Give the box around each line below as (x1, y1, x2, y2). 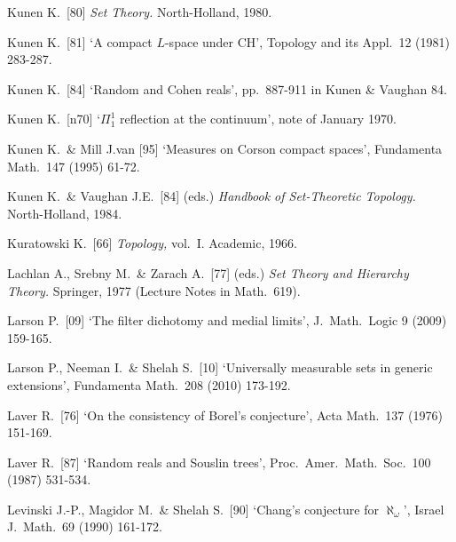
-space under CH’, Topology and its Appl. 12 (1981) (164, 32, 450, 51)
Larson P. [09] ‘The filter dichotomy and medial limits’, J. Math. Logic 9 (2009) (7, 311, 447, 330)
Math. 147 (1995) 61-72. (7, 156, 140, 175)
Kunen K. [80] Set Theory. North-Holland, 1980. (7, 3, 272, 20)
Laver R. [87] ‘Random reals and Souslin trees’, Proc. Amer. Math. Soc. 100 (7, 452, 431, 471)
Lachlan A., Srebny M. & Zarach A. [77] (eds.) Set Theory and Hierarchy (7, 263, 409, 282)
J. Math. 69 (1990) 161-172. (7, 517, 162, 536)
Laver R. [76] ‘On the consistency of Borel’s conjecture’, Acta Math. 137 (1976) (7, 405, 443, 424)
